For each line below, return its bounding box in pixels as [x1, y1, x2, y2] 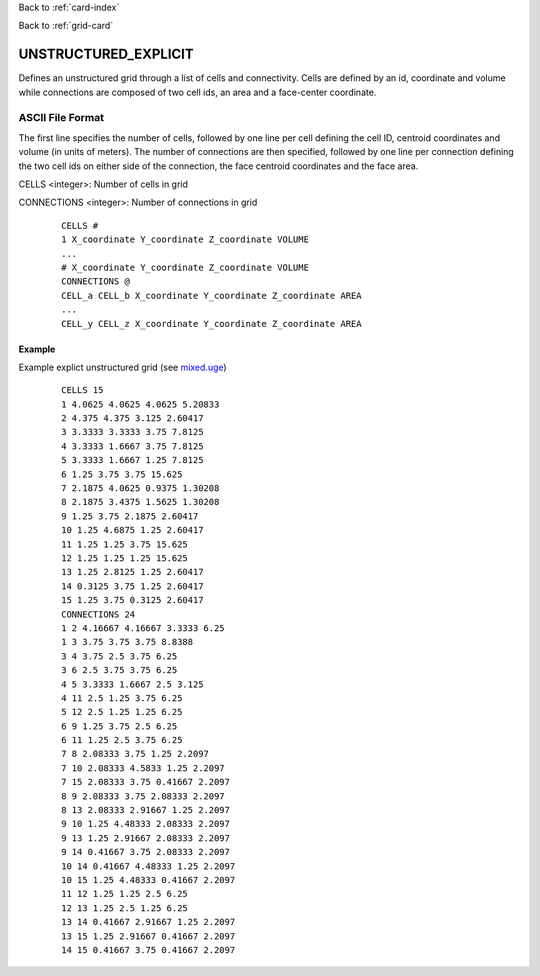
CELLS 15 [61, 385, 104, 396]
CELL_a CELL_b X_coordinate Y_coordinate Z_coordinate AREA [61, 290, 362, 301]
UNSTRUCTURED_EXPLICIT [18, 46, 194, 63]
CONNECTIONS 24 [61, 608, 136, 620]
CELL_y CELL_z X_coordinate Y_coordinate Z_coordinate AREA [61, 318, 362, 329]
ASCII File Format [18, 111, 105, 125]
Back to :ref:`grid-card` [18, 20, 114, 32]
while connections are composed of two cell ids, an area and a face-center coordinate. [18, 86, 377, 98]
